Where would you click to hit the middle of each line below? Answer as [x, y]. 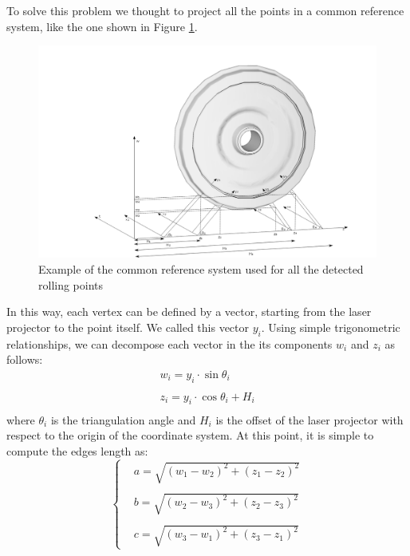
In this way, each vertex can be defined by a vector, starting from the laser [189, 312]
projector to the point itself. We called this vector [128, 327]
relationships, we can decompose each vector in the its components [170, 343]
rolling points [71, 284]
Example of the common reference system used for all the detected [201, 269]
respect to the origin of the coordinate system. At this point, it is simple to [190, 435]
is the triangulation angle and [123, 419]
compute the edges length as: [77, 450]
